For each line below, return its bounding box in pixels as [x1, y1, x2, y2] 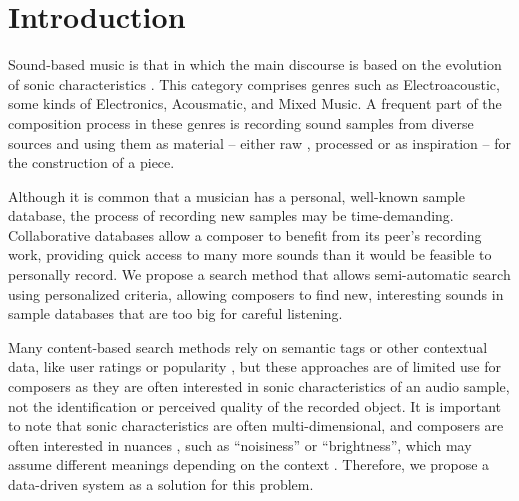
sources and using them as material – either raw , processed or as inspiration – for [8, 132, 511, 153]
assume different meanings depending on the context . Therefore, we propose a [8, 454, 490, 475]
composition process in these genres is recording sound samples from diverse [8, 112, 474, 133]
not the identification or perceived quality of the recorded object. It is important [8, 395, 502, 416]
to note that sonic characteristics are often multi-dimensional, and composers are [8, 415, 504, 436]
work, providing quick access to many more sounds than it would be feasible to [8, 244, 492, 265]
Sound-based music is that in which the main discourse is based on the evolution [8, 54, 502, 75]
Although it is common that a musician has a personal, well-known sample [8, 185, 465, 206]
